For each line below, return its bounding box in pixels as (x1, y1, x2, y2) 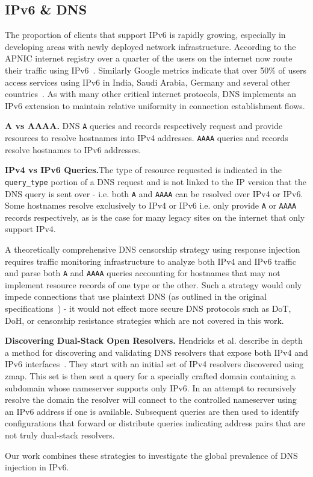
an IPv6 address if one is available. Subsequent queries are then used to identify (5, 405, 299, 417)
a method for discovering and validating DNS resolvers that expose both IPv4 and (5, 346, 308, 358)
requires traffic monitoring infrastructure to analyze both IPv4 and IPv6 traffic (5, 254, 296, 267)
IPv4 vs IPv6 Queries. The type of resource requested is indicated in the (5, 163, 282, 176)
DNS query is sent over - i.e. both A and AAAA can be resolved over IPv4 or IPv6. (5, 187, 303, 200)
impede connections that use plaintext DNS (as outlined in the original (5, 290, 267, 303)
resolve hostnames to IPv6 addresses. (5, 143, 141, 156)
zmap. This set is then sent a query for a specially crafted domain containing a (5, 370, 296, 382)
